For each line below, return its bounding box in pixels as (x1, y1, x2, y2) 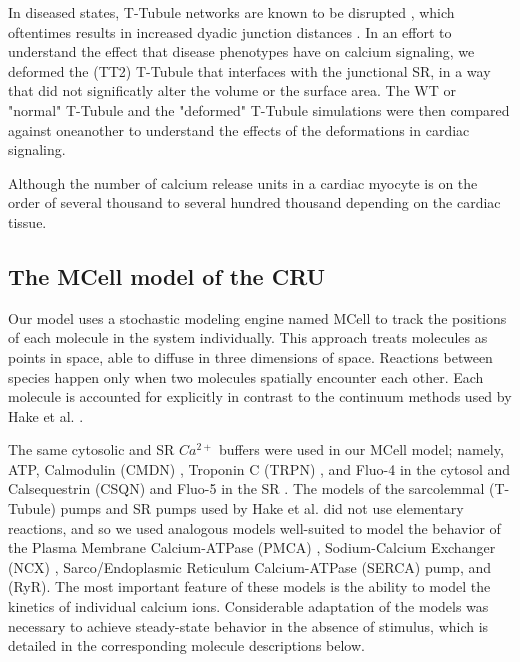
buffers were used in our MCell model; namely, (218, 439, 504, 460)
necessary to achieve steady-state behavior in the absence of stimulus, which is (8, 615, 489, 636)
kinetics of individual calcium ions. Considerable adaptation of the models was (8, 596, 489, 617)
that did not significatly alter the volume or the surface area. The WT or (8, 80, 456, 101)
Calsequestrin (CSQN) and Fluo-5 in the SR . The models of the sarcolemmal (8, 478, 485, 499)
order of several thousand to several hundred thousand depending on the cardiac (8, 192, 501, 213)
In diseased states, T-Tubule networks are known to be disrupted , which (8, 2, 455, 22)
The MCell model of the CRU (8, 260, 326, 291)
